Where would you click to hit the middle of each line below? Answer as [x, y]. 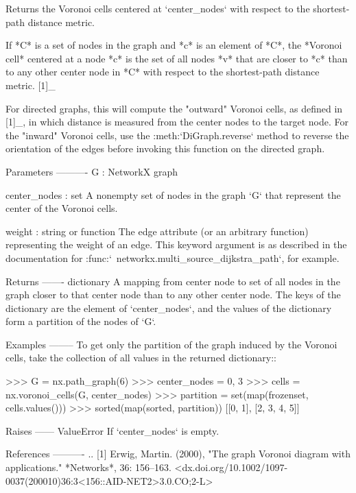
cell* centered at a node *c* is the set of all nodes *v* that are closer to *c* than [177, 58]
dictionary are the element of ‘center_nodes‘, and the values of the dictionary [169, 308]
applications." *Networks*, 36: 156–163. [88, 467]
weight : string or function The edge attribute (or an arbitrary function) [157, 231]
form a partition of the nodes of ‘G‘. [81, 321]
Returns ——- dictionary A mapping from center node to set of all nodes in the [173, 281]
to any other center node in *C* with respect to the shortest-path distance [163, 72]
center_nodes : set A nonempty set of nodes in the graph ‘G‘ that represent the [173, 194]
